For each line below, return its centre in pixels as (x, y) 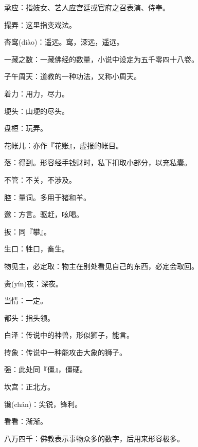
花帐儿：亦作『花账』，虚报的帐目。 (64, 145)
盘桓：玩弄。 (26, 128)
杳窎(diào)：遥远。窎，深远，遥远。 (64, 42)
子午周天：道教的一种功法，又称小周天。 (73, 76)
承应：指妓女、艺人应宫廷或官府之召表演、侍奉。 (87, 7)
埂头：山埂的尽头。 (37, 111)
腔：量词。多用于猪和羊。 (47, 197)
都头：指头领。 (29, 317)
